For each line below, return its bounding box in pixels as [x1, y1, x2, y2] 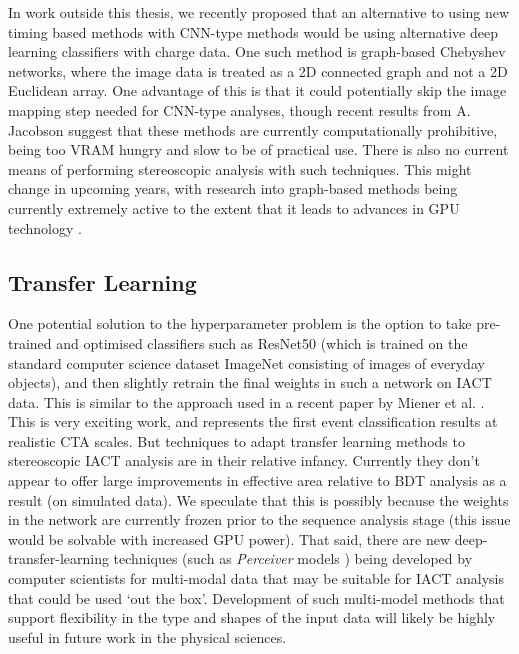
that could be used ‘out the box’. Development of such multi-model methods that [8, 587, 505, 608]
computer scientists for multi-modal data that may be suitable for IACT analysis [8, 568, 505, 589]
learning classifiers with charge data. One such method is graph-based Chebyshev [8, 41, 506, 62]
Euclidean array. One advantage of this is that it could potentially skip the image [8, 80, 507, 101]
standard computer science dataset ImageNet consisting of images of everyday [8, 352, 485, 373]
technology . [8, 217, 82, 238]
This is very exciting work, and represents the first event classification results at [8, 411, 498, 432]
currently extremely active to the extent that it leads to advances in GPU [8, 197, 460, 218]
